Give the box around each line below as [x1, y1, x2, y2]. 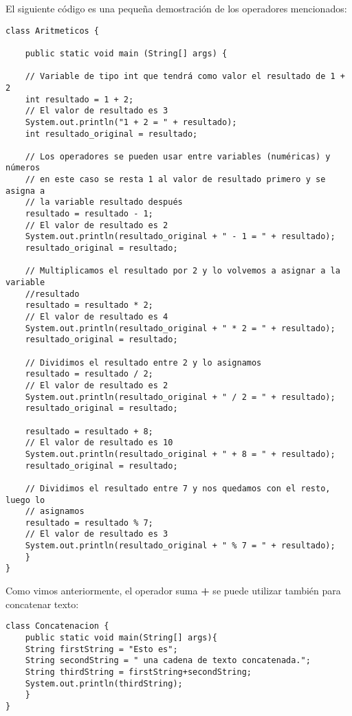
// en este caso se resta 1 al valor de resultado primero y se [25, 175, 326, 185]
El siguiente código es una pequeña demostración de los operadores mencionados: [5, 1, 347, 15]
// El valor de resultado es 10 [25, 438, 173, 448]
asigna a [5, 186, 45, 196]
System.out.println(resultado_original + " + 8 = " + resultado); [25, 449, 335, 459]
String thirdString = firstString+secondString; [25, 667, 252, 677]
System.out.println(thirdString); [25, 678, 183, 689]
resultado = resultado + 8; [25, 426, 153, 436]
